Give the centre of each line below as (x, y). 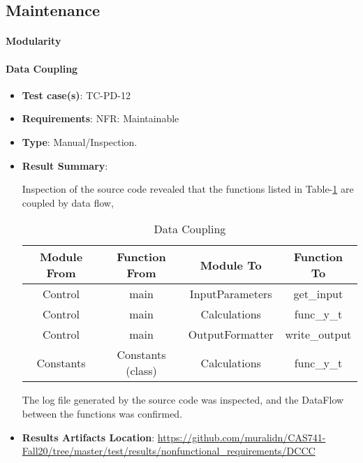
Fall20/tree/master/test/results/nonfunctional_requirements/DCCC (169, 451)
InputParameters (231, 294)
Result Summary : (65, 165)
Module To (231, 265)
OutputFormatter (231, 335)
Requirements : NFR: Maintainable (101, 118)
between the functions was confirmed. (102, 413)
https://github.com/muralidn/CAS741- (242, 437)
